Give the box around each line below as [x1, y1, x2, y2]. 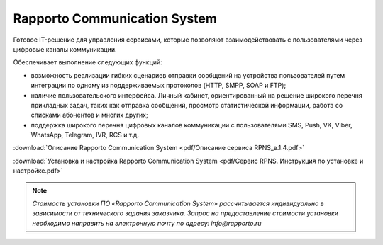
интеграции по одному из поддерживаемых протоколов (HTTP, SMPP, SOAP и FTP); [30, 81, 287, 90]
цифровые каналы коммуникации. [13, 45, 117, 53]
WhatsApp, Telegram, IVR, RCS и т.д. [30, 131, 140, 139]
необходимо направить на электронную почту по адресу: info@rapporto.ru [32, 219, 262, 227]
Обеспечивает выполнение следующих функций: [13, 58, 162, 67]
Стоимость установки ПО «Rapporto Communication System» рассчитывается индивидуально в [32, 199, 324, 208]
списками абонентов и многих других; [30, 110, 148, 120]
